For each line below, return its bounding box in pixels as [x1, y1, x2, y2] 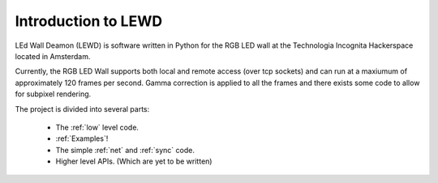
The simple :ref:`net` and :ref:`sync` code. [55, 145, 195, 155]
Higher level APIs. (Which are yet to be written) [55, 156, 213, 166]
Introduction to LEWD [15, 12, 162, 30]
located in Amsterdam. [15, 51, 91, 61]
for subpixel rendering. [15, 89, 92, 99]
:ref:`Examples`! [55, 134, 109, 143]
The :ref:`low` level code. [55, 122, 140, 132]
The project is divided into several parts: [15, 104, 150, 113]
